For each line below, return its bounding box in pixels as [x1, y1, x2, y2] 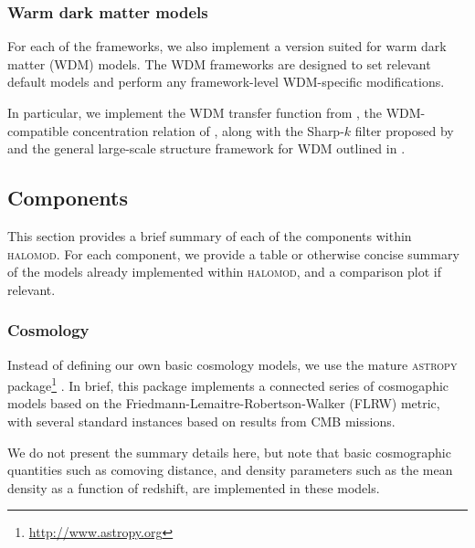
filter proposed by [354, 121, 454, 140]
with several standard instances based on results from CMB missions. [7, 412, 396, 431]
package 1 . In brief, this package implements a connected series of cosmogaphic [7, 374, 449, 395]
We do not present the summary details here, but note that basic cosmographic [7, 442, 451, 461]
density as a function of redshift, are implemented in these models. [7, 478, 380, 497]
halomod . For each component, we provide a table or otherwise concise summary [7, 244, 459, 263]
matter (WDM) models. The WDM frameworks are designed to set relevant [7, 54, 431, 73]
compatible [7, 121, 69, 140]
